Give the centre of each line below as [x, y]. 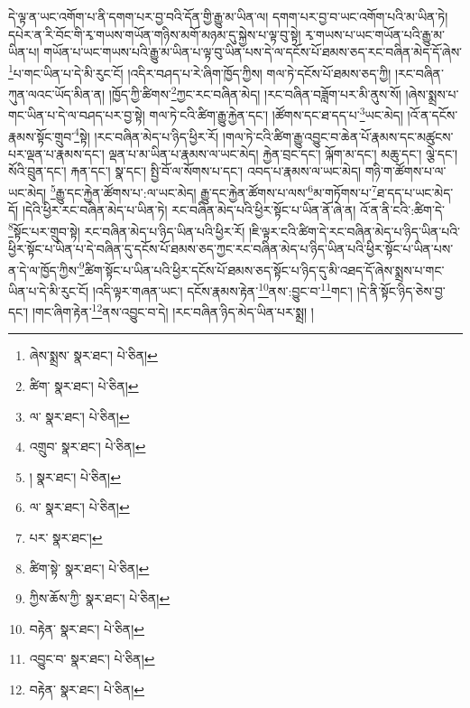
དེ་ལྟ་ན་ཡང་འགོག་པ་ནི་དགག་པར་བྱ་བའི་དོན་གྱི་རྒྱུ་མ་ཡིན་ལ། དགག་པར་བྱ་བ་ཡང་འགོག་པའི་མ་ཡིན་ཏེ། [228, 16]
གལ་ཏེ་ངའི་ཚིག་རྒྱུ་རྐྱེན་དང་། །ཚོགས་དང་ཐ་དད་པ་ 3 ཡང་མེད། [276, 113]
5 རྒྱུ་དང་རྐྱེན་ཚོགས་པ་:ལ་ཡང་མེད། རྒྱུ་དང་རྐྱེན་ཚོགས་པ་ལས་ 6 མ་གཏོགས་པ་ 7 [213, 191]
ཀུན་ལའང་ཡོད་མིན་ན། [57, 93]
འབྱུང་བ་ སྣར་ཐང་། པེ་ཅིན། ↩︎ [92, 659]
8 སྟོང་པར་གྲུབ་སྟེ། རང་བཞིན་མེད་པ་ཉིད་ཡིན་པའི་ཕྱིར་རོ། [127, 229]
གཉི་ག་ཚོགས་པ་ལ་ [405, 171]
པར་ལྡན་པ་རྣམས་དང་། [56, 153]
